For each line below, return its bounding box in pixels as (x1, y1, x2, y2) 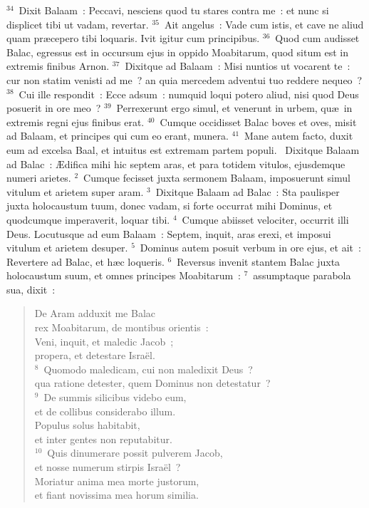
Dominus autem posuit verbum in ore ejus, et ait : (140, 240, 361, 255)
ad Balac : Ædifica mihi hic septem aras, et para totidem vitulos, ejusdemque (6, 156, 345, 171)
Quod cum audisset (275, 31, 360, 46)
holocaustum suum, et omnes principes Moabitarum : (6, 268, 241, 283)
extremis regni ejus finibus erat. (6, 114, 145, 129)
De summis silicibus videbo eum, (43, 390, 187, 405)
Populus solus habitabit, (34, 418, 140, 432)
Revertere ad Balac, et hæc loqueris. (6, 254, 165, 269)
